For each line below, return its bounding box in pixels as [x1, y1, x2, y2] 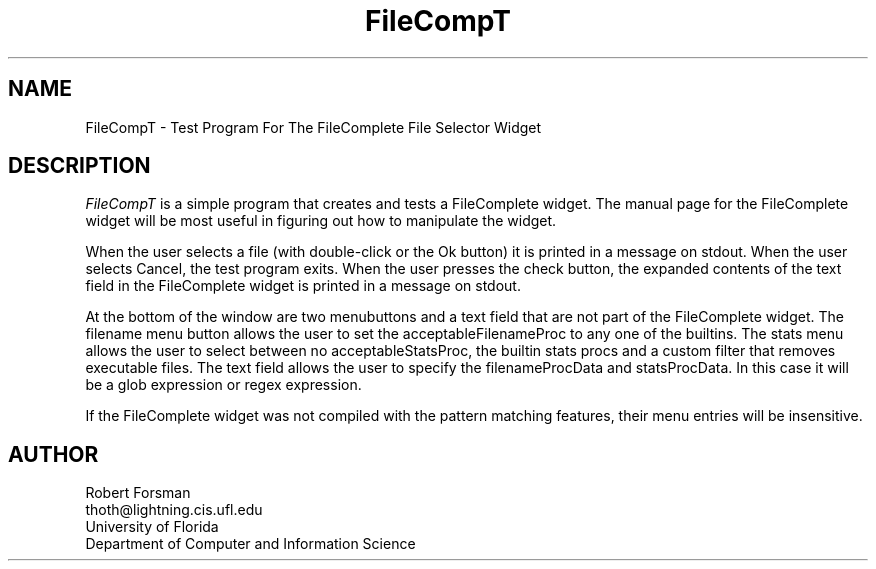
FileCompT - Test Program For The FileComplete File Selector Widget [85, 118, 542, 136]
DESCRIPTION [8, 153, 151, 179]
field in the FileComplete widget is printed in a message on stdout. [85, 277, 521, 295]
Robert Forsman [85, 484, 191, 502]
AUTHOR [8, 441, 99, 467]
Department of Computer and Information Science [85, 535, 416, 553]
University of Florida [85, 518, 219, 536]
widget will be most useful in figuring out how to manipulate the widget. [85, 212, 557, 230]
